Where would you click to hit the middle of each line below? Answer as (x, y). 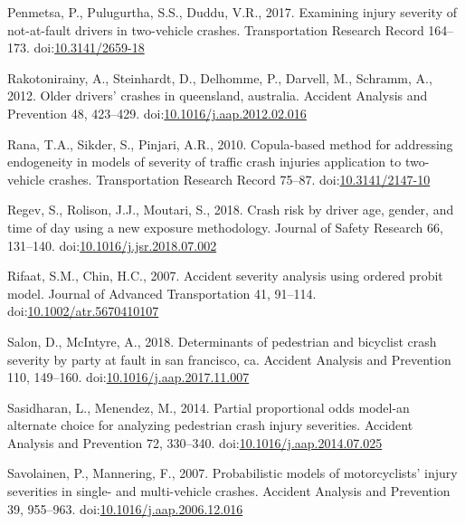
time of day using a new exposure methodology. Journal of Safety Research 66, (225, 227)
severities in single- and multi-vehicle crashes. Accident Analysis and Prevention (229, 491)
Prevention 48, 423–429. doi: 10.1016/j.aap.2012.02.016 (157, 113)
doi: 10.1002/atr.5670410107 (83, 311)
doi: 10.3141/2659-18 (89, 48)
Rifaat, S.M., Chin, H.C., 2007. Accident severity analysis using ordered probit (225, 276)
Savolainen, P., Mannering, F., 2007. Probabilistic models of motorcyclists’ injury (232, 473)
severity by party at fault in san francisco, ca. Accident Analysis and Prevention (229, 359)
